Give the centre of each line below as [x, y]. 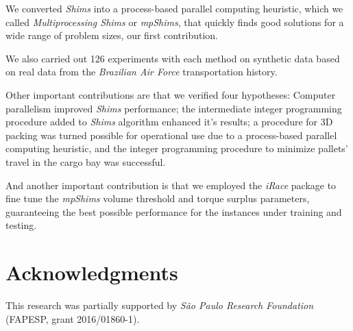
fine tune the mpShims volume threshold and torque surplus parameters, [158, 198]
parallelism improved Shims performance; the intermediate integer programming [174, 108]
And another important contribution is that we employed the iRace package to [171, 185]
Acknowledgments [92, 272]
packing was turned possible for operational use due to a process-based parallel [171, 135]
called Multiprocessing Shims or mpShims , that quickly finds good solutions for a [175, 22]
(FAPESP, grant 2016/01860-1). [73, 318]
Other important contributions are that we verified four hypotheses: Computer [171, 94]
